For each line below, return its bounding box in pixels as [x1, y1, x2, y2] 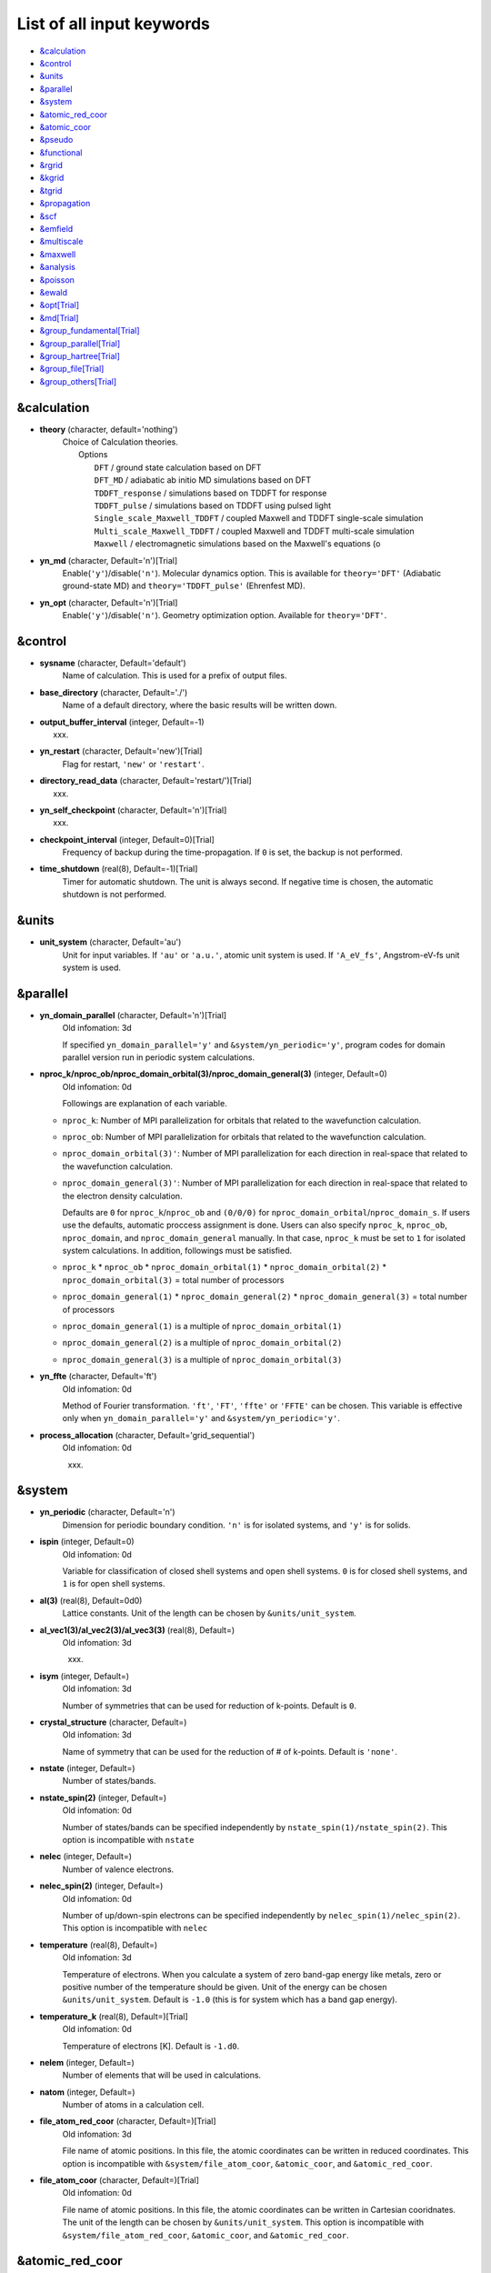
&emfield [39, 224, 74, 235]
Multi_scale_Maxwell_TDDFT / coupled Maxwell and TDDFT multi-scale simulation [94, 526, 415, 536]
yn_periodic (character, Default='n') [39, 1507, 176, 1517]
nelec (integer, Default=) [39, 1851, 132, 1862]
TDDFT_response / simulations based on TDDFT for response [94, 487, 327, 498]
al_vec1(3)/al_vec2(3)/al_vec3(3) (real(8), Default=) [39, 1624, 235, 1636]
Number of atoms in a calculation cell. [62, 2099, 205, 2110]
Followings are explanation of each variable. [62, 1098, 227, 1109]
